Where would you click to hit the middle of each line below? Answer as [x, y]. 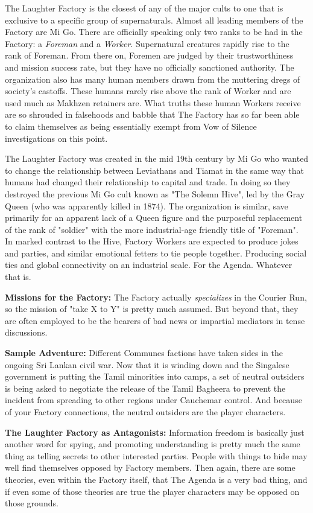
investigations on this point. [56, 138]
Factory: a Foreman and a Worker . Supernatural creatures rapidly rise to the [147, 43]
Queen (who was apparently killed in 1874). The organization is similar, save [147, 206]
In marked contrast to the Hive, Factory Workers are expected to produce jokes [152, 241]
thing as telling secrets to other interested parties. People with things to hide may [156, 455]
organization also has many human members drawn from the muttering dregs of [153, 79]
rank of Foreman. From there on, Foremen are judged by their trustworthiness [149, 55]
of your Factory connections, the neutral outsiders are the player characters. [145, 412]
